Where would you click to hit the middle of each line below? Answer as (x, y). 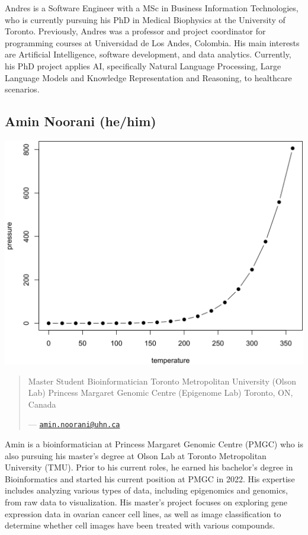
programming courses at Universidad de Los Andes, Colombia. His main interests (152, 42)
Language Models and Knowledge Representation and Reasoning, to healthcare (148, 77)
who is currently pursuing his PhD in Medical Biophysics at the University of (145, 19)
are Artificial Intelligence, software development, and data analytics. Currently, (148, 54)
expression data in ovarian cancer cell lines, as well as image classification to (143, 513)
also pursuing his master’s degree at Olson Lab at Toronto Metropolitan (136, 455)
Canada (42, 404)
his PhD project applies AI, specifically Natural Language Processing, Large (143, 65)
